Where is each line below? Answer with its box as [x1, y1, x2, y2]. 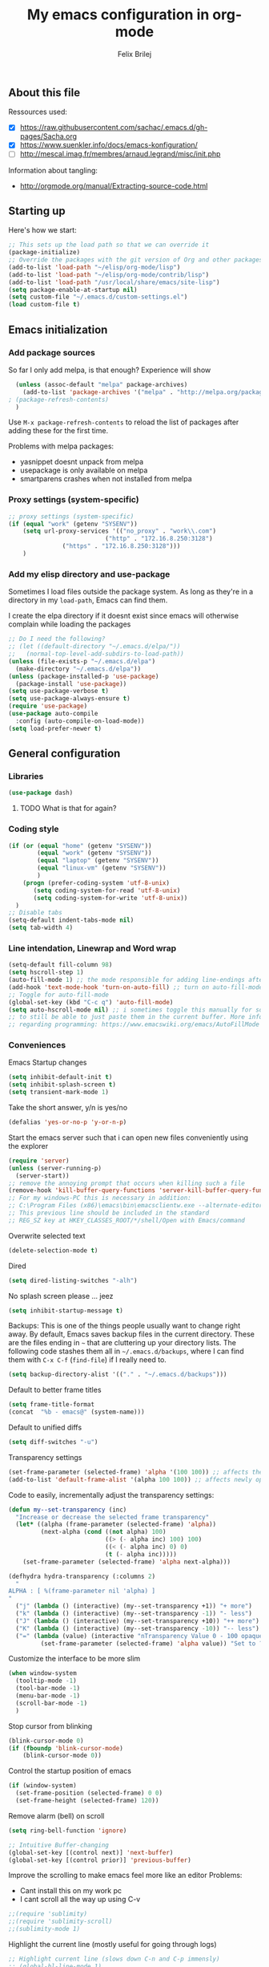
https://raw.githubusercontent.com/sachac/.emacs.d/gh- [19, 123, 208, 132]
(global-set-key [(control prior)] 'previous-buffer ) [8, 1855, 192, 1864]
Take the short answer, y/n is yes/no [8, 1103, 128, 1113]
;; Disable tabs [8, 909, 62, 917]
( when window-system [8, 1669, 78, 1677]
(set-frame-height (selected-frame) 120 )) [15, 1797, 159, 1805]
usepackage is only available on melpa [19, 465, 148, 475]
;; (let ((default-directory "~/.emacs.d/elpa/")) [8, 643, 181, 651]
